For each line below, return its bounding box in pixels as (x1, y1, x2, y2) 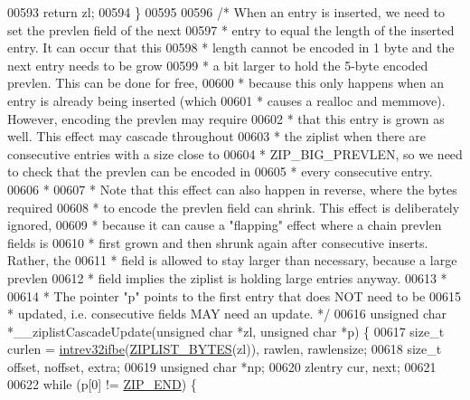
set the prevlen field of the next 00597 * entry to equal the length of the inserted (7, 20, 455, 39)
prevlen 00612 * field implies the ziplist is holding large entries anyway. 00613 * (7, 268, 447, 287)
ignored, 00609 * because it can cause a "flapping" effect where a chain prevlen (7, 215, 442, 234)
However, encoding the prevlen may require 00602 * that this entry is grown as (7, 109, 445, 128)
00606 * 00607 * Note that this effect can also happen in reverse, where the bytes (7, 179, 457, 198)
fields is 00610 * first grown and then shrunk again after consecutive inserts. (7, 233, 428, 252)
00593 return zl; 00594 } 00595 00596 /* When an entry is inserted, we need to (7, 3, 446, 21)
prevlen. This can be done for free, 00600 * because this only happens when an (7, 73, 445, 92)
